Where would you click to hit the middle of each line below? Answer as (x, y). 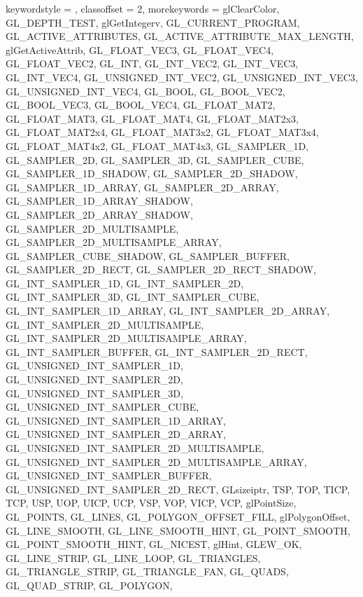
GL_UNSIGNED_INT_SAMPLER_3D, (94, 393)
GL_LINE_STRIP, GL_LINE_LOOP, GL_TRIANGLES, (133, 557)
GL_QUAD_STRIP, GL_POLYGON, (89, 585)
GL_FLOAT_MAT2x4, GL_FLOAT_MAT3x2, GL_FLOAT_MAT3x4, (162, 132)
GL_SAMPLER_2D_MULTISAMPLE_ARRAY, (114, 242)
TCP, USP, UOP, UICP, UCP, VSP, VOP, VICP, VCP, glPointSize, (151, 503)
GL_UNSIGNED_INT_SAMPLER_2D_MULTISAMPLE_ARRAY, (156, 461)
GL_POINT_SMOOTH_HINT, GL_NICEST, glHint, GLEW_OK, (154, 544)
